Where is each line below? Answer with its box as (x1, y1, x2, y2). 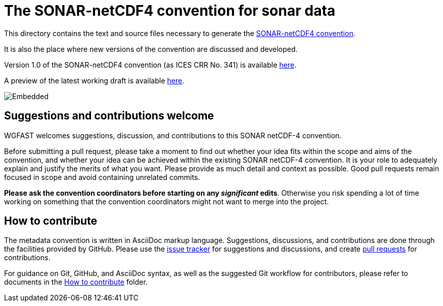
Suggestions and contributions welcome (4, 109, 214, 123)
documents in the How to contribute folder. (4, 278, 148, 287)
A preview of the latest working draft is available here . (4, 76, 185, 85)
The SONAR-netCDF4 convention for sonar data (4, 2, 336, 19)
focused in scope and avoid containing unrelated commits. (4, 172, 200, 181)
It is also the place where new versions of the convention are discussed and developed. (4, 44, 298, 53)
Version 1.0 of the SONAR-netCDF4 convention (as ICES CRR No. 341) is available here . (4, 60, 297, 69)
